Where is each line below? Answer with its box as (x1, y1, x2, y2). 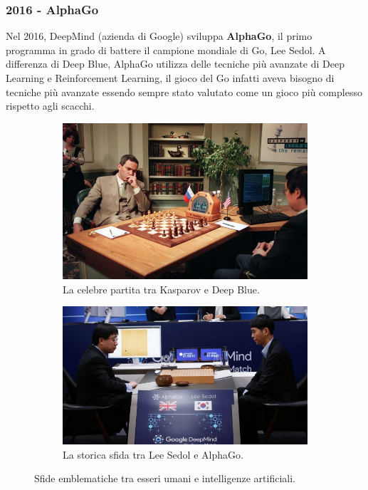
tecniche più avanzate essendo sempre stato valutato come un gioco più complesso (6, 84, 362, 99)
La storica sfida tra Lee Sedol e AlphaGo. (63, 447, 243, 462)
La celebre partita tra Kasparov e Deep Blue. (63, 281, 260, 296)
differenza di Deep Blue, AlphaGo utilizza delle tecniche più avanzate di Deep (6, 56, 345, 71)
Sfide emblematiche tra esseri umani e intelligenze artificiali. (34, 471, 295, 486)
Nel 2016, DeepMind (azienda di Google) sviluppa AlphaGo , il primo (6, 28, 312, 43)
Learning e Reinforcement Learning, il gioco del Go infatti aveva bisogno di (6, 71, 335, 85)
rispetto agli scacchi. (6, 98, 95, 113)
